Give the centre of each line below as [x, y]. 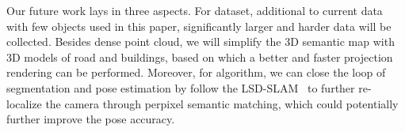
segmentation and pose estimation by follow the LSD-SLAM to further [181, 87]
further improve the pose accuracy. [91, 119]
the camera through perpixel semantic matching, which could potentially [222, 103]
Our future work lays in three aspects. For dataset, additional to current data [195, 10]
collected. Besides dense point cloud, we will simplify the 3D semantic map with [201, 41]
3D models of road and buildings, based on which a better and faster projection [200, 57]
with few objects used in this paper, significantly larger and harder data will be [199, 26]
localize [24, 103]
